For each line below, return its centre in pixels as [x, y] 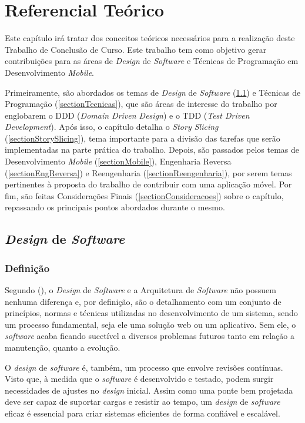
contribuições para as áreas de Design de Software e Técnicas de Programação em [152, 61]
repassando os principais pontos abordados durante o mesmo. [115, 207]
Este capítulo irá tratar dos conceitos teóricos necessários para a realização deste [150, 38]
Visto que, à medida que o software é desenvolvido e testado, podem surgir [139, 379]
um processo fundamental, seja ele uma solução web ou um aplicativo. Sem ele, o [150, 324]
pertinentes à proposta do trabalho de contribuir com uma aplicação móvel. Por [148, 184]
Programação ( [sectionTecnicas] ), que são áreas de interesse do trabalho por [141, 104]
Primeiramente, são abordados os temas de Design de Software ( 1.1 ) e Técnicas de [153, 92]
